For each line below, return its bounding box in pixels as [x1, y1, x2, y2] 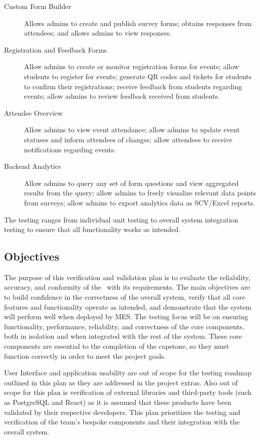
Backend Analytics [4, 161, 61, 171]
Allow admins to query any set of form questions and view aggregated [24, 177, 239, 188]
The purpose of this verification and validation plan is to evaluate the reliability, [4, 272, 250, 282]
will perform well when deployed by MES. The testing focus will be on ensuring [4, 311, 248, 322]
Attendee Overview [4, 107, 63, 118]
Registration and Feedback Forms [4, 44, 107, 55]
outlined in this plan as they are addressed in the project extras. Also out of [4, 377, 238, 387]
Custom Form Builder [4, 1, 71, 11]
